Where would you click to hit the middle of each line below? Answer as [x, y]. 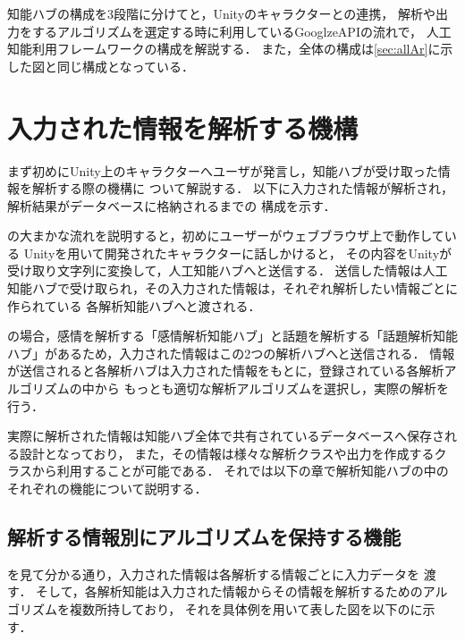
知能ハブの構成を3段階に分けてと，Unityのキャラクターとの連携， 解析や [222, 13]
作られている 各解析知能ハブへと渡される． [134, 305]
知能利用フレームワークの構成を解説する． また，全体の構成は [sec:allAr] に [224, 49]
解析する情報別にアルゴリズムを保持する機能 [204, 536]
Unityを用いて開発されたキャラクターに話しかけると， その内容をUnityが [238, 253]
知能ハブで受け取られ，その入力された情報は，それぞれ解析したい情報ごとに [232, 288]
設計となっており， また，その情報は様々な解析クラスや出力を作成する [227, 453]
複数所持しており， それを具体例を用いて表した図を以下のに [246, 608]
